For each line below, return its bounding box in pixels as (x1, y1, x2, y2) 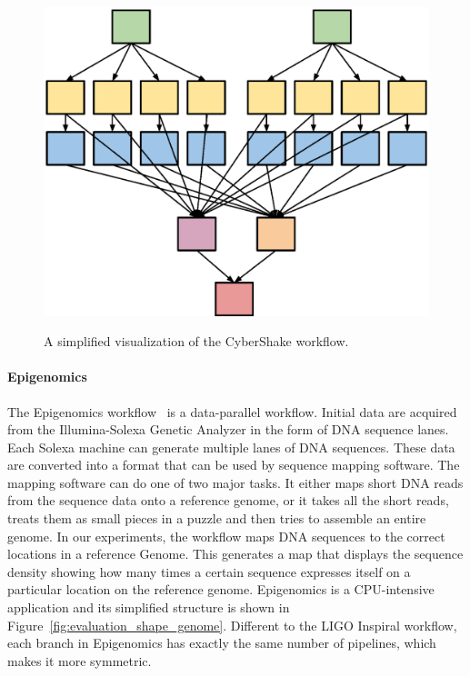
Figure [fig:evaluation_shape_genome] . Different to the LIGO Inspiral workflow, (7, 615, 457, 634)
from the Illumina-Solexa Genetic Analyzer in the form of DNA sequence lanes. (7, 420, 449, 439)
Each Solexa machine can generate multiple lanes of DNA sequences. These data (7, 437, 455, 456)
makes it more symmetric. (7, 651, 152, 670)
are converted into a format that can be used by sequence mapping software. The (7, 455, 460, 474)
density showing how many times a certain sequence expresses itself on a (7, 562, 411, 581)
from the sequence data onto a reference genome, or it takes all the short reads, (7, 491, 449, 510)
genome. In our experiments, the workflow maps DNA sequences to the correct (7, 526, 445, 545)
